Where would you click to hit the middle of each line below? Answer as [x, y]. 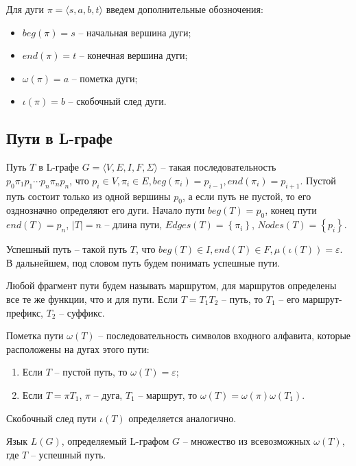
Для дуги [25, 9]
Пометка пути [35, 335]
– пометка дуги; [105, 78]
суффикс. [86, 312]
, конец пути [291, 210]
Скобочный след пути [51, 418]
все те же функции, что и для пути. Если [92, 298]
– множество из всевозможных [247, 441]
